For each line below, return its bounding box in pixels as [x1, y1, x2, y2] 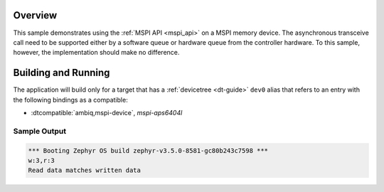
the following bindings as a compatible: [13, 95, 128, 104]
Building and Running [13, 67, 110, 79]
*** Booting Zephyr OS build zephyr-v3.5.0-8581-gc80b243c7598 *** [28, 146, 269, 154]
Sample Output [13, 126, 67, 136]
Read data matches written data [28, 166, 142, 174]
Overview [13, 9, 58, 21]
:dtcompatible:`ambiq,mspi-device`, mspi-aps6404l [31, 108, 183, 117]
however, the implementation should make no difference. [13, 48, 180, 57]
